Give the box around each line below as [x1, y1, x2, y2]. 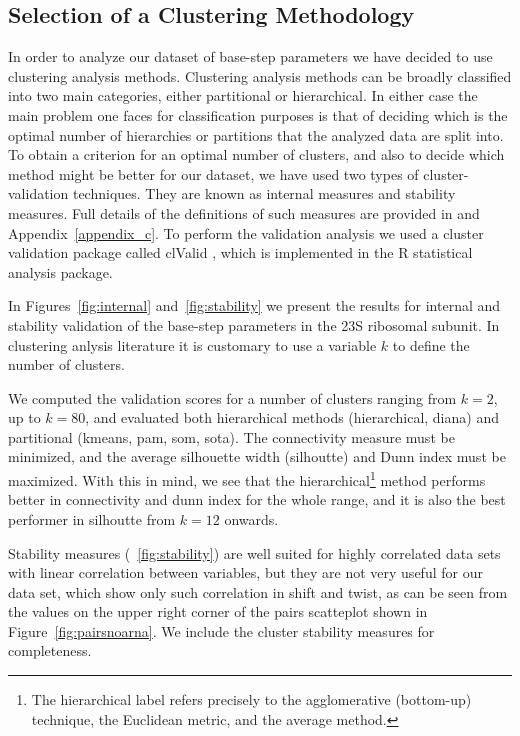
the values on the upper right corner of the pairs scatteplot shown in [8, 601, 428, 622]
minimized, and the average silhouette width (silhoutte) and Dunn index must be [8, 446, 506, 467]
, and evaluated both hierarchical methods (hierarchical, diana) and [85, 407, 499, 428]
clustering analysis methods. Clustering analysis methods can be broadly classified [8, 65, 512, 86]
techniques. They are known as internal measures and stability [72, 183, 456, 204]
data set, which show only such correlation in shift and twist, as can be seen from [8, 581, 508, 602]
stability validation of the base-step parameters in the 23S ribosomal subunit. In [8, 314, 500, 335]
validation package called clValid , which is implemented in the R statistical [8, 242, 473, 263]
